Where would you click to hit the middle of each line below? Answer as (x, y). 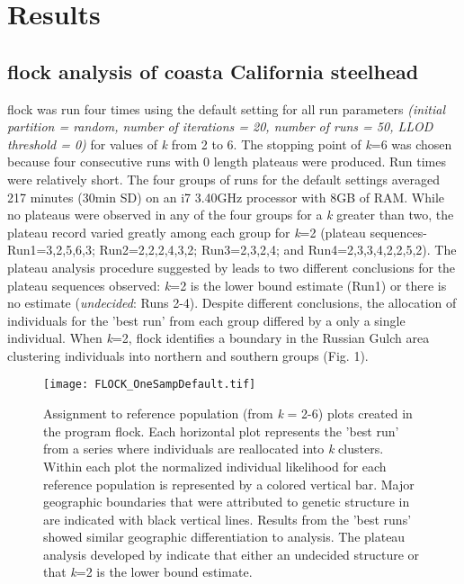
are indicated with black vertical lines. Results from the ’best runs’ (228, 519)
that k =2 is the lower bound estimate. (148, 572)
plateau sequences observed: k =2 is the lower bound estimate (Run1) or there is (227, 285)
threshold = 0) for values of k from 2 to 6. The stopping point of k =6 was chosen (230, 144)
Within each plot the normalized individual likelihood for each (215, 466)
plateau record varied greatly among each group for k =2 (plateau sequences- (217, 232)
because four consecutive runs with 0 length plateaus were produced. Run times (227, 162)
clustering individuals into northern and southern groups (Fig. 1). (188, 355)
